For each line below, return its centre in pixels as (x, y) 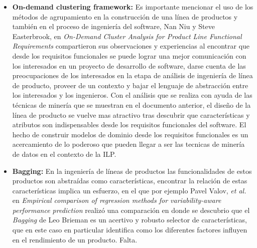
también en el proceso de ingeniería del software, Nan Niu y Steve (113, 26)
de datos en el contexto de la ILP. (64, 154)
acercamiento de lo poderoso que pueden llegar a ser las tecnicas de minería (128, 144)
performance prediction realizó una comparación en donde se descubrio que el (131, 210)
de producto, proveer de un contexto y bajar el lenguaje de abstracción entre (130, 85)
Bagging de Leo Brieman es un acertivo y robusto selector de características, (130, 220)
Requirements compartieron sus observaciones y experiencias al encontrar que (131, 46)
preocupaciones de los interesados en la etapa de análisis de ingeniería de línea (133, 75)
